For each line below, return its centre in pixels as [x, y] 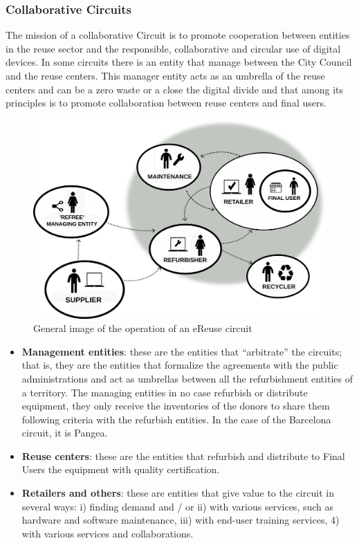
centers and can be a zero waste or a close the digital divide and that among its [175, 89]
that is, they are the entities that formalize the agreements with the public [180, 365]
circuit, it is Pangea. [65, 433]
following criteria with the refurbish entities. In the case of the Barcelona [176, 419]
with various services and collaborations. [108, 533]
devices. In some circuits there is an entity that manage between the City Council [179, 62]
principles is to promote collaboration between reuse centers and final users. [166, 103]
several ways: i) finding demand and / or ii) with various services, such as [178, 506]
